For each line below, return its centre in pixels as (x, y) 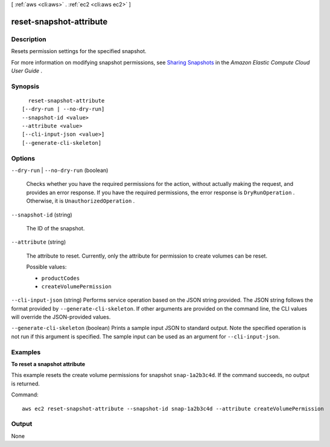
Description (29, 39)
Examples (26, 352)
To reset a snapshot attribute (48, 364)
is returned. (26, 384)
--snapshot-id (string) (42, 215)
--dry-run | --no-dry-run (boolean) (60, 170)
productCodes (61, 278)
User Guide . (27, 71)
